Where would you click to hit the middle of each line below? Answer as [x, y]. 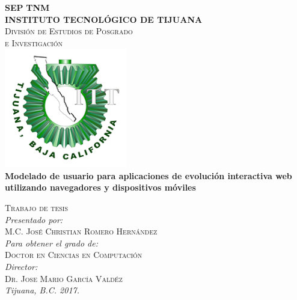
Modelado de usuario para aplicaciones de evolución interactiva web [148, 175]
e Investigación [34, 42]
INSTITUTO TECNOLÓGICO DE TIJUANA [104, 19]
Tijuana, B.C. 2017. [42, 290]
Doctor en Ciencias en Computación [74, 255]
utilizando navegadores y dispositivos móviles [100, 187]
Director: [21, 266]
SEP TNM [27, 7]
